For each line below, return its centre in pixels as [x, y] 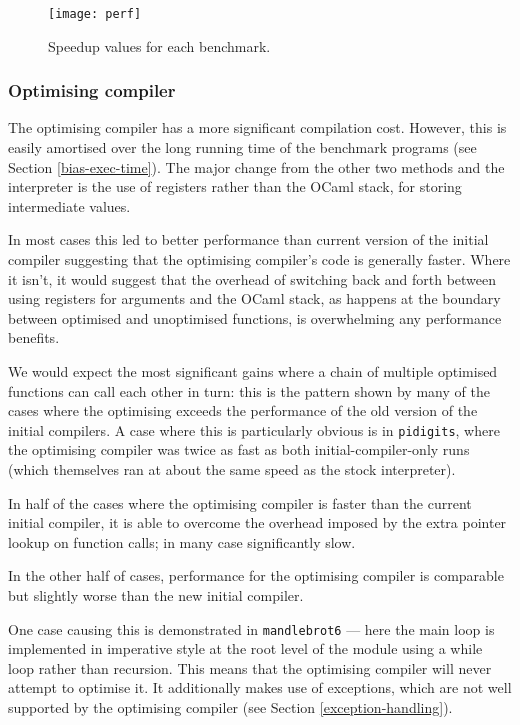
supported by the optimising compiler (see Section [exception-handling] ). [230, 707]
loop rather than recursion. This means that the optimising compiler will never [250, 667]
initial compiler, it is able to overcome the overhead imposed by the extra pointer [257, 522]
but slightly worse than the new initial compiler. [156, 595]
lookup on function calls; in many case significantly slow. [182, 541]
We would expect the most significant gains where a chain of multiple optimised [253, 371]
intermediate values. [69, 205]
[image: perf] [95, 14]
